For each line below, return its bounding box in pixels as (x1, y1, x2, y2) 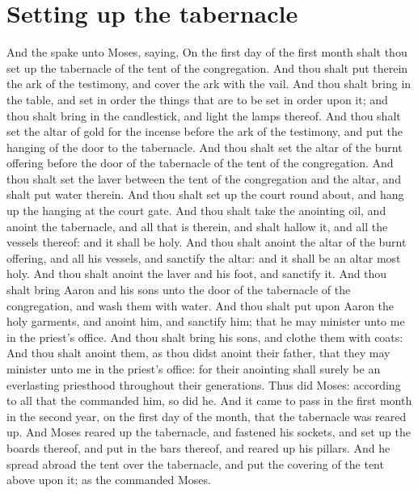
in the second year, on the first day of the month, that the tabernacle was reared (6, 407, 407, 424)
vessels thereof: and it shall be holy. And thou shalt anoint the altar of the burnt (6, 234, 407, 251)
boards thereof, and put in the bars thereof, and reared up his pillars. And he (6, 439, 391, 456)
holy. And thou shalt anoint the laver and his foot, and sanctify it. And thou (6, 265, 387, 282)
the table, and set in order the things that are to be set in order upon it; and (6, 91, 388, 107)
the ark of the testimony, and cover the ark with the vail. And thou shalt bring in (6, 75, 412, 92)
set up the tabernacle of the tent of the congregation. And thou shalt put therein (6, 59, 408, 76)
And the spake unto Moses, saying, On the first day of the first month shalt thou (6, 44, 407, 61)
